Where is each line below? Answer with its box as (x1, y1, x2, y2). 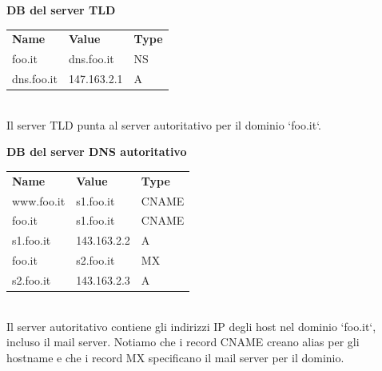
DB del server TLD (6, 2, 116, 18)
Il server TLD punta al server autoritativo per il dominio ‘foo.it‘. (6, 116, 321, 133)
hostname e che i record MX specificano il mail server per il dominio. (6, 349, 344, 365)
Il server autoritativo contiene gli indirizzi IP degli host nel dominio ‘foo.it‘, (6, 317, 376, 334)
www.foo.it (12, 192, 66, 209)
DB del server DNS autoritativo (6, 143, 187, 160)
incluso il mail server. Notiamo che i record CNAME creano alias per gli (6, 333, 360, 350)
